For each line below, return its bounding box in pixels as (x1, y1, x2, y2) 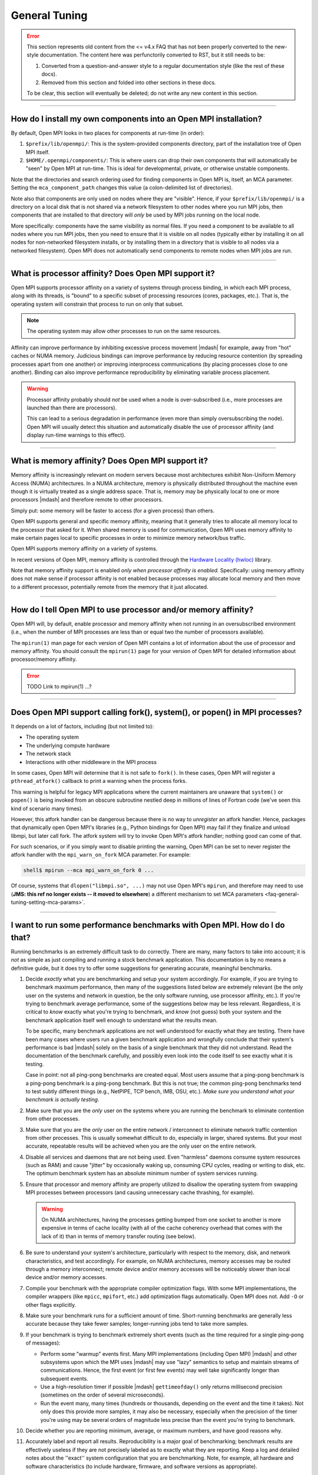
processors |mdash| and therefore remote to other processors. (11, 496, 163, 503)
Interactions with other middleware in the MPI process (25, 758, 157, 765)
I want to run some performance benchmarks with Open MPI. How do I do (11, 920, 285, 930)
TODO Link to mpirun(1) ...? (26, 683, 92, 690)
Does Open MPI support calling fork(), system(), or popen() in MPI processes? (11, 707, 303, 717)
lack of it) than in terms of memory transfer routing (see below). (41, 1233, 197, 1240)
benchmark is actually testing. (25, 1096, 100, 1103)
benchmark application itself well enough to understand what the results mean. (25, 1017, 218, 1024)
